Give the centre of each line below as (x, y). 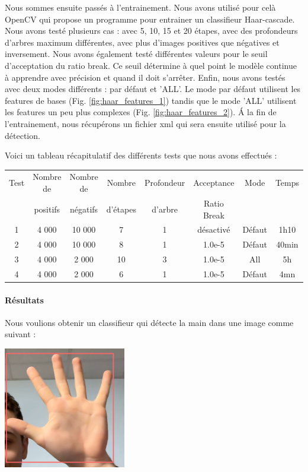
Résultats (24, 300)
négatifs (84, 209)
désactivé (214, 229)
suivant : (20, 334)
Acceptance (214, 183)
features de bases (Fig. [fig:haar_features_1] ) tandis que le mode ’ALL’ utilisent (151, 100)
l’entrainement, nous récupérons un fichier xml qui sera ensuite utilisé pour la (145, 123)
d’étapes (121, 209)
